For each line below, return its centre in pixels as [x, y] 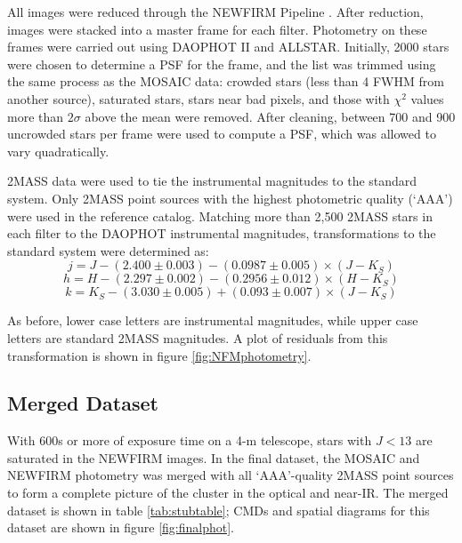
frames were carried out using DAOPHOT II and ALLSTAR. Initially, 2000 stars [228, 47]
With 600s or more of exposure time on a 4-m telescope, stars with [190, 440]
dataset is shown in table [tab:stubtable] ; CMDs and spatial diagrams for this [219, 510]
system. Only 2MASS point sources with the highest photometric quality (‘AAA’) [230, 198]
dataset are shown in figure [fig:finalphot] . [121, 527]
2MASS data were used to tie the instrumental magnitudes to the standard [212, 181]
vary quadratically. [58, 151]
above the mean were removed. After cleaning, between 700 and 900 [270, 116]
